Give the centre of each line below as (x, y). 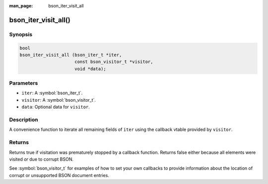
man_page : (21, 6)
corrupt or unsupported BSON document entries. (59, 175)
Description (24, 120)
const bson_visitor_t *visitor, (114, 62)
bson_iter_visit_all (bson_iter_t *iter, (71, 55)
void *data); (90, 69)
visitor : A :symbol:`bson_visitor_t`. (59, 100)
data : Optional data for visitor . (56, 107)
